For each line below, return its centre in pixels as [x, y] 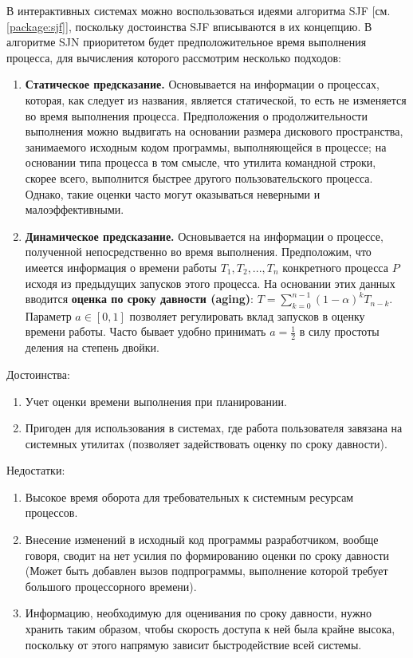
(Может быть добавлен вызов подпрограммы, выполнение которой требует [206, 571]
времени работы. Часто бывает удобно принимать [146, 331]
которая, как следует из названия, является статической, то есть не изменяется [216, 99]
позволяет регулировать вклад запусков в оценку [247, 315]
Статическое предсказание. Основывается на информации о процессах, [202, 84]
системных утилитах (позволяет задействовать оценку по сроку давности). [206, 443]
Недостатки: [36, 470]
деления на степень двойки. [92, 347]
